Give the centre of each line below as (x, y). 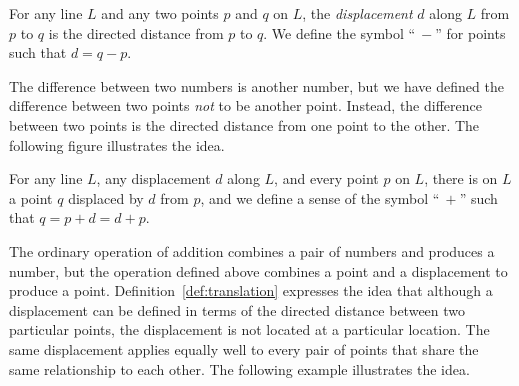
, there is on (461, 178)
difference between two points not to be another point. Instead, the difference (245, 105)
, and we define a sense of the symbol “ (320, 197)
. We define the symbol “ (339, 32)
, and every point (326, 178)
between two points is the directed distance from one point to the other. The (244, 124)
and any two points (160, 13)
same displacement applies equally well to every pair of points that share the (244, 348)
